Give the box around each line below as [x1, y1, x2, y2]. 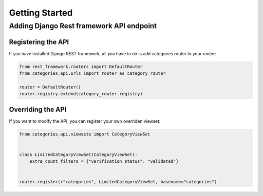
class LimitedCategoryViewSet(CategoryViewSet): [19, 152, 138, 157]
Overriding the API [9, 105, 67, 113]
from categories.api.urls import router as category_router [19, 71, 166, 76]
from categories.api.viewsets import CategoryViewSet [19, 131, 150, 137]
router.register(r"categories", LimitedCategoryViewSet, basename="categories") [19, 179, 217, 185]
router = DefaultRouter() [19, 84, 81, 90]
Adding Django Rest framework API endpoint [9, 22, 157, 30]
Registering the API [9, 38, 69, 46]
